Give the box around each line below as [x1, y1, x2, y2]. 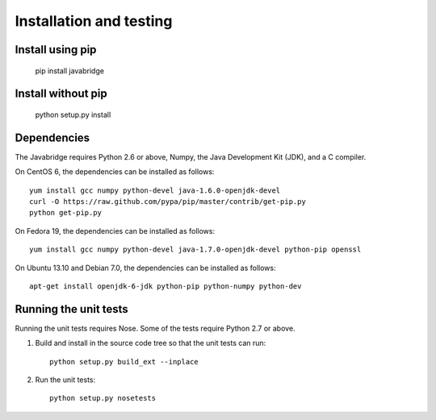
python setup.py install [35, 110, 111, 119]
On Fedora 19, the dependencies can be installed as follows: [15, 226, 216, 235]
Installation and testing [15, 12, 173, 30]
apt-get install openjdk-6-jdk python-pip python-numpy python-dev [29, 282, 302, 290]
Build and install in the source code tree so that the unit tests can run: [35, 339, 266, 348]
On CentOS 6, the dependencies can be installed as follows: [15, 167, 215, 177]
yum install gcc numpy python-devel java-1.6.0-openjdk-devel [29, 185, 281, 195]
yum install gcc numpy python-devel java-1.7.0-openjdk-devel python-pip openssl [29, 245, 362, 254]
